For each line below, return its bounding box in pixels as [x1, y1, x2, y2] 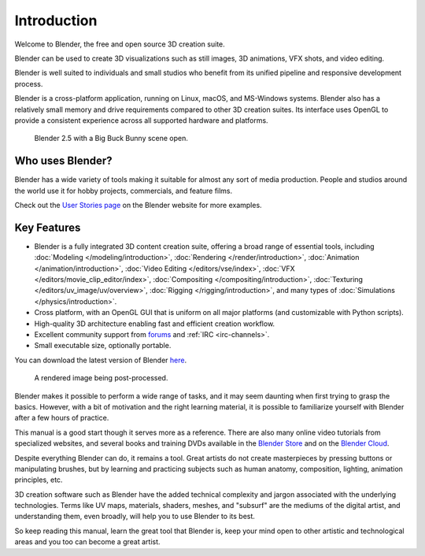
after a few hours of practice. [14, 413, 109, 423]
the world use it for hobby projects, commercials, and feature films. [14, 186, 233, 195]
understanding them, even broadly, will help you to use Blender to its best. [14, 512, 256, 521]
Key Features [14, 221, 81, 234]
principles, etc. [14, 475, 63, 484]
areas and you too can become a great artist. [14, 537, 161, 547]
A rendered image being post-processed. [34, 373, 168, 383]
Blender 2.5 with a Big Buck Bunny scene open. [34, 134, 189, 143]
